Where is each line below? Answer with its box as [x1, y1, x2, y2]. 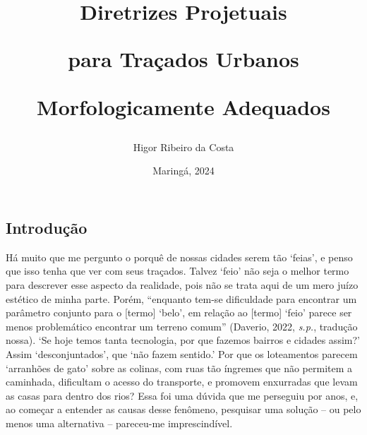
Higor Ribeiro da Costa [133, 139, 234, 154]
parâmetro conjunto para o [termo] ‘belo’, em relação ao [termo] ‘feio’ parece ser [6, 305, 352, 320]
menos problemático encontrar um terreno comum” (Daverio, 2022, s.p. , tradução [6, 318, 358, 333]
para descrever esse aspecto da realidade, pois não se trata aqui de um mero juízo [6, 277, 359, 292]
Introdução [6, 216, 88, 238]
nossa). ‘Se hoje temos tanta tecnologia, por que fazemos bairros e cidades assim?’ [6, 333, 360, 347]
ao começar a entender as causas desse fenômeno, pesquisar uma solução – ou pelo [6, 402, 361, 417]
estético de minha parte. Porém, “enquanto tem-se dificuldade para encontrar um [6, 291, 357, 306]
